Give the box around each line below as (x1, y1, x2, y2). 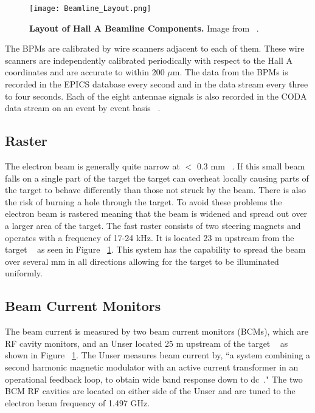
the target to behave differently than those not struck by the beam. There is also (5, 183, 306, 196)
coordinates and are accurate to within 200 (5, 66, 165, 78)
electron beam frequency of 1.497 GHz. (5, 396, 150, 409)
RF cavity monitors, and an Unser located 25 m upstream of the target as (5, 336, 288, 349)
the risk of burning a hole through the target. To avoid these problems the (5, 195, 282, 208)
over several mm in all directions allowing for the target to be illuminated (5, 254, 279, 267)
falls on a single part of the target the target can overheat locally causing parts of (5, 171, 309, 184)
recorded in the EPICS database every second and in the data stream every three (5, 78, 308, 90)
